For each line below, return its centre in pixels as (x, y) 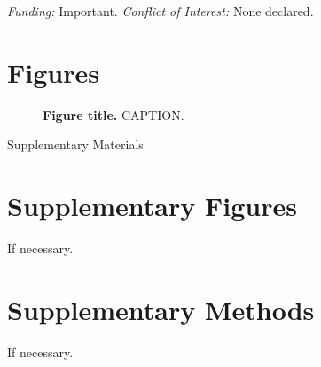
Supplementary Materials (75, 144)
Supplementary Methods (161, 309)
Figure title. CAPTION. (114, 114)
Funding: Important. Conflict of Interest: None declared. (160, 11)
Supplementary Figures (152, 206)
